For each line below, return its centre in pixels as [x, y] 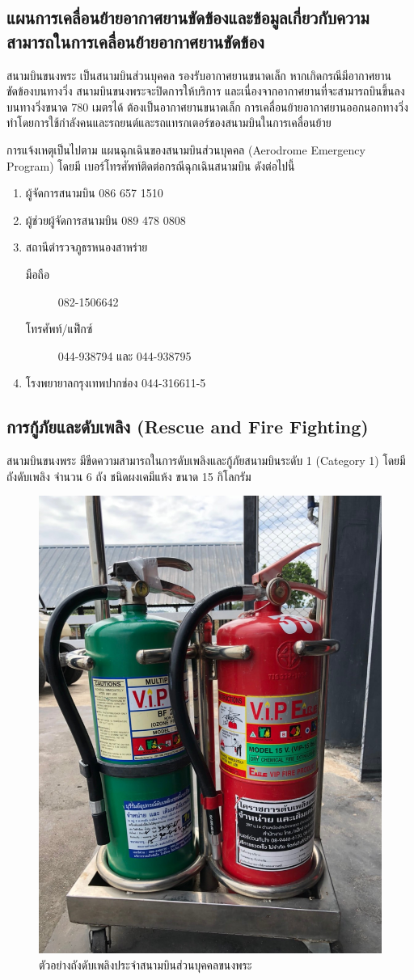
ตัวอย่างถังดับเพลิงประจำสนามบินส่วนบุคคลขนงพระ [146, 964]
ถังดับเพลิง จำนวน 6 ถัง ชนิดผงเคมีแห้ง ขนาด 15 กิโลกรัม [129, 476]
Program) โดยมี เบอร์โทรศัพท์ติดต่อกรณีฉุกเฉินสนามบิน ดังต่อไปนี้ [151, 165]
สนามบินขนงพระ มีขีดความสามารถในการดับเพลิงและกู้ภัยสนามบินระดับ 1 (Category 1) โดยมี [206, 460]
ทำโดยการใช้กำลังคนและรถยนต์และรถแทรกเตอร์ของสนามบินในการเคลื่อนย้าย [169, 122]
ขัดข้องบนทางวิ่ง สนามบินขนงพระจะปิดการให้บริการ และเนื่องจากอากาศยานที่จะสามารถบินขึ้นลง [206, 91]
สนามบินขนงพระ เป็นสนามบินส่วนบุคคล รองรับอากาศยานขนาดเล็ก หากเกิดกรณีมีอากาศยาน [199, 75]
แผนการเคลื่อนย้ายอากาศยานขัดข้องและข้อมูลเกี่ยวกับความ [188, 17]
